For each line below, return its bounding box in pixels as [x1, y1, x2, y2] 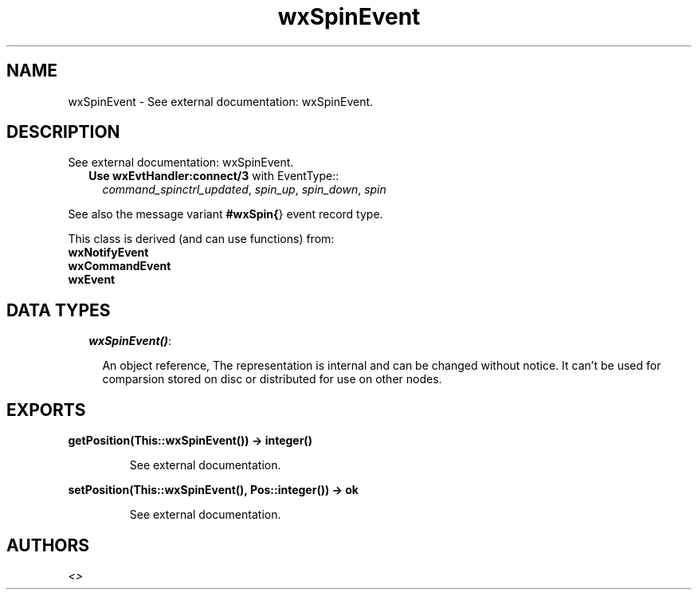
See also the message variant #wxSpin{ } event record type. [68, 207, 383, 222]
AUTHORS [6, 535, 90, 555]
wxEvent [68, 273, 116, 287]
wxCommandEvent [68, 259, 171, 273]
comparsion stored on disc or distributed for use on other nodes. [102, 372, 442, 386]
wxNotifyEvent [68, 245, 149, 260]
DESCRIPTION [6, 122, 120, 143]
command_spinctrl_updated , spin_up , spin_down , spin [102, 182, 386, 197]
